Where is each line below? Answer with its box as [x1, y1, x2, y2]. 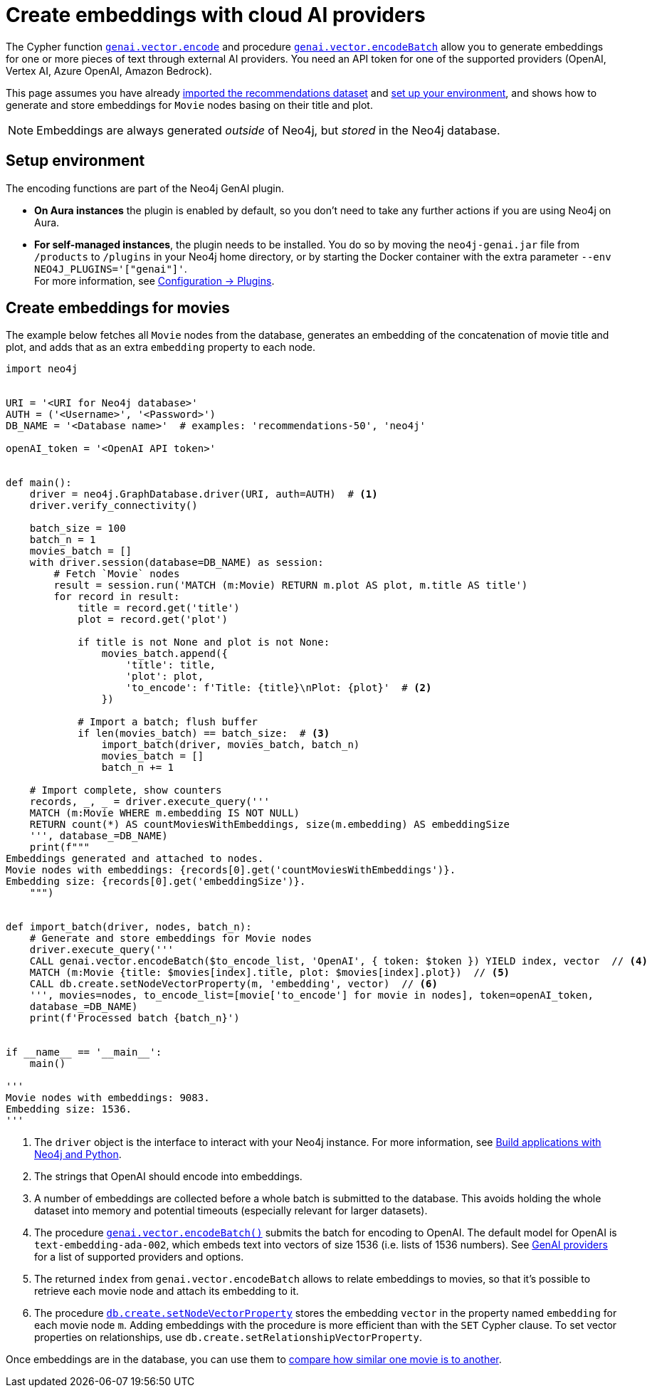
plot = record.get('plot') [78, 614, 228, 626]
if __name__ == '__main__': [6, 1046, 162, 1058]
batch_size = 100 [29, 522, 126, 535]
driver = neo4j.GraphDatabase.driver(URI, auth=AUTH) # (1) [29, 488, 378, 500]
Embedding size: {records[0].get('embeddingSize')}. [6, 876, 306, 888]
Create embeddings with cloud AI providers [6, 3, 426, 27]
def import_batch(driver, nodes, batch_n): [6, 921, 252, 933]
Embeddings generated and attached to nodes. [6, 853, 264, 865]
